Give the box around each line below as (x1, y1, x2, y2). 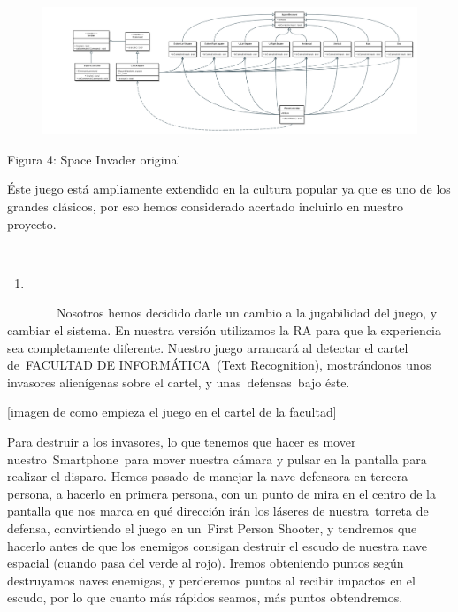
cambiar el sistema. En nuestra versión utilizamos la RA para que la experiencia (7, 320, 441, 339)
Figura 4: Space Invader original (7, 149, 181, 168)
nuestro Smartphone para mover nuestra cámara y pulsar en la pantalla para (7, 449, 427, 468)
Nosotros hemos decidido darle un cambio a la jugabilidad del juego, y (56, 303, 438, 322)
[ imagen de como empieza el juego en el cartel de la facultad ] (7, 402, 337, 421)
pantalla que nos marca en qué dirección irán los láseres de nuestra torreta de (7, 501, 429, 520)
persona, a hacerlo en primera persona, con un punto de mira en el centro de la (7, 484, 436, 502)
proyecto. (7, 214, 57, 233)
